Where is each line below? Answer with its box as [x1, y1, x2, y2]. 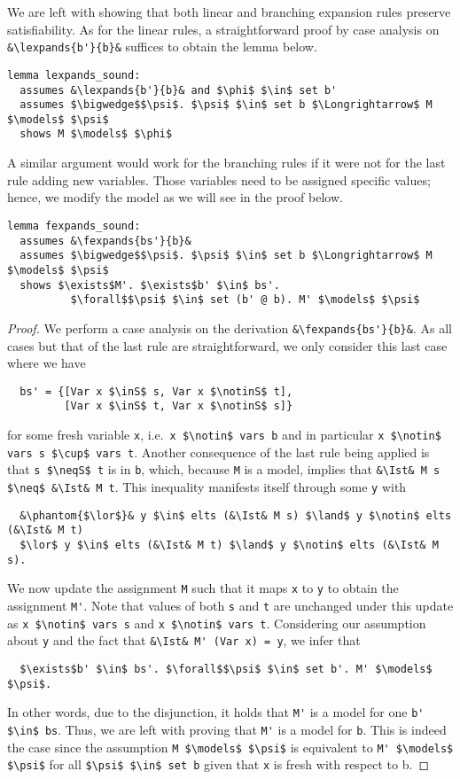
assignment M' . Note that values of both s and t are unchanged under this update [7, 596, 454, 614]
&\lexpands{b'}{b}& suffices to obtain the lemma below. [7, 37, 317, 56]
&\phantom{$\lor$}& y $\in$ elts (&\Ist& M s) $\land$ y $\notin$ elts [19, 509, 452, 522]
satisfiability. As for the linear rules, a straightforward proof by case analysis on [7, 19, 440, 38]
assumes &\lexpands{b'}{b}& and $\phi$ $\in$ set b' [19, 83, 338, 97]
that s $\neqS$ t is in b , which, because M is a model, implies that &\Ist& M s [7, 460, 441, 479]
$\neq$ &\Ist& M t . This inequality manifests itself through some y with [7, 477, 407, 495]
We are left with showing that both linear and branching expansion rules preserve [7, 3, 451, 20]
